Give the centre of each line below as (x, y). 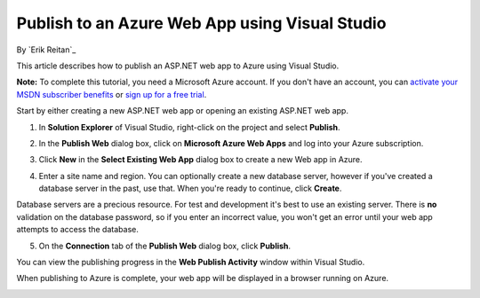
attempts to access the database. (78, 230)
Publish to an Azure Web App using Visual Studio (201, 23)
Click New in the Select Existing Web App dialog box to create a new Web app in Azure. (201, 160)
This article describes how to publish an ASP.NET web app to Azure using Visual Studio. (178, 66)
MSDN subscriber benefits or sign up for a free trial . (112, 94)
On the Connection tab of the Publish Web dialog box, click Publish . (165, 246)
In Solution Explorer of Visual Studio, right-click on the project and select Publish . (190, 127)
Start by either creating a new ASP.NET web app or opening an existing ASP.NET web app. (182, 111)
